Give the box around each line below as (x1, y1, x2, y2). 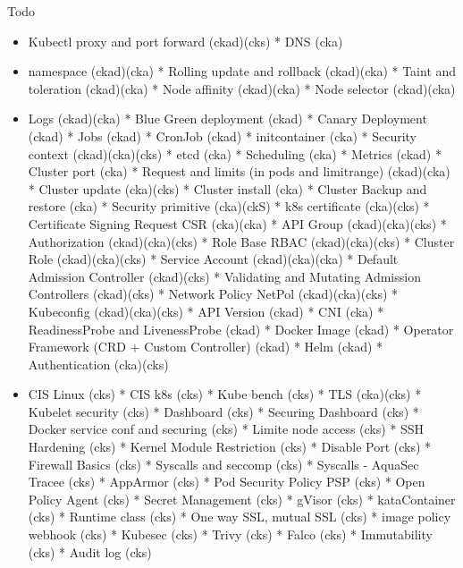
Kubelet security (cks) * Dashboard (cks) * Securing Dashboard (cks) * (28, 402, 419, 420)
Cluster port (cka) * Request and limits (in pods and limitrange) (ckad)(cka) (28, 162, 450, 181)
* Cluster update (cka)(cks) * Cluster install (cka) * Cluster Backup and (28, 179, 427, 198)
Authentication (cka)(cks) (28, 354, 169, 373)
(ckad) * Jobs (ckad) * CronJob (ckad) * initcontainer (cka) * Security (28, 126, 417, 145)
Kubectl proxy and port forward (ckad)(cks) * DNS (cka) (28, 31, 343, 50)
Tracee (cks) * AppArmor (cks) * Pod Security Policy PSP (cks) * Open (28, 472, 425, 491)
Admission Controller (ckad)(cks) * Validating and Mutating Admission (28, 267, 421, 285)
